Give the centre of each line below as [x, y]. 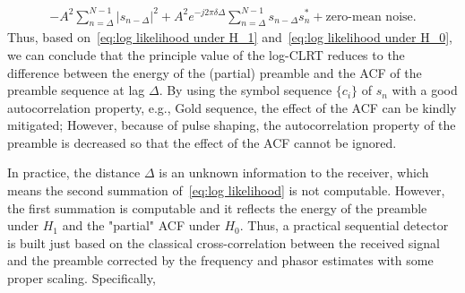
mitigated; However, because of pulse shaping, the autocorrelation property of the [232, 125]
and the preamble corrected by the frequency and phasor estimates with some [220, 260]
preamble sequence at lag [76, 90]
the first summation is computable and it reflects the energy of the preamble [217, 207]
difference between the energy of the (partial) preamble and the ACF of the [215, 72]
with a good [425, 90]
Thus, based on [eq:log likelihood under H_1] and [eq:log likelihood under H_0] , [230, 37]
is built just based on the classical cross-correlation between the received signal [224, 242]
